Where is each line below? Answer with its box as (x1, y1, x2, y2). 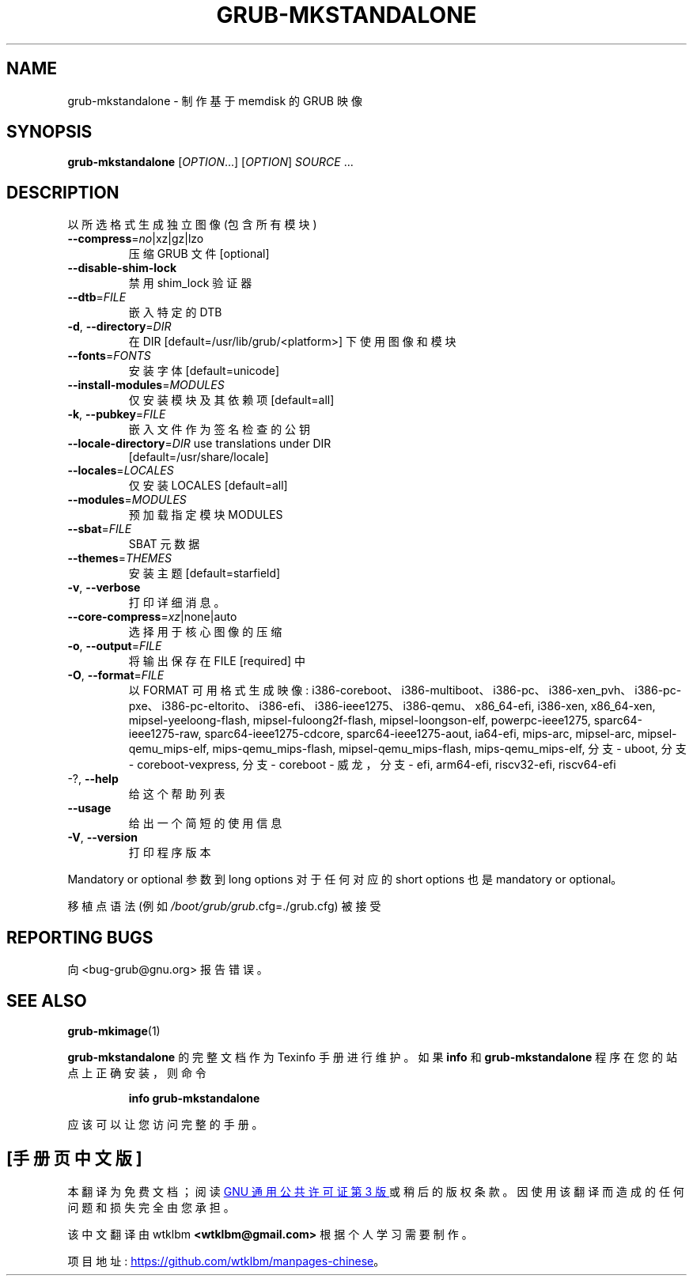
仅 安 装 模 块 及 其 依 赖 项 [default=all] (128, 393, 335, 407)
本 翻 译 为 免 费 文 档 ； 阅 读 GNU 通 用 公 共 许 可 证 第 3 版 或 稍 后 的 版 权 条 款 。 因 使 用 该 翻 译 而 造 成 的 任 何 (67, 1184, 684, 1198)
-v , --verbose (67, 580, 141, 595)
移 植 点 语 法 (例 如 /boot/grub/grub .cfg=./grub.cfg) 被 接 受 (67, 899, 381, 913)
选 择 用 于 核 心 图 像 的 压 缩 (128, 625, 282, 639)
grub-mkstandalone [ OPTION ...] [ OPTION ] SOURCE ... (67, 155, 354, 169)
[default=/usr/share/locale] (128, 450, 269, 464)
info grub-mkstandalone (128, 1091, 260, 1105)
